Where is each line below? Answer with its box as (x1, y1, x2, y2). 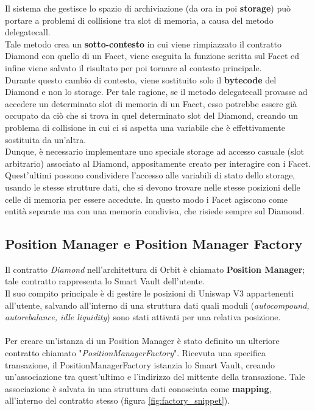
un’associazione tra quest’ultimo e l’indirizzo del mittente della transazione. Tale (5, 370, 305, 383)
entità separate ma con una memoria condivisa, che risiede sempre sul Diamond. (5, 205, 305, 217)
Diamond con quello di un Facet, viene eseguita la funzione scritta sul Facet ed (5, 49, 300, 62)
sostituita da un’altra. (5, 133, 87, 146)
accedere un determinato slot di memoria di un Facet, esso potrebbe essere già (5, 97, 297, 110)
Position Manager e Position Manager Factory (5, 234, 303, 253)
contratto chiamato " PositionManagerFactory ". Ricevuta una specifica (5, 346, 266, 359)
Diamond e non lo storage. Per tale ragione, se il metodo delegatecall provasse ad (5, 85, 308, 98)
